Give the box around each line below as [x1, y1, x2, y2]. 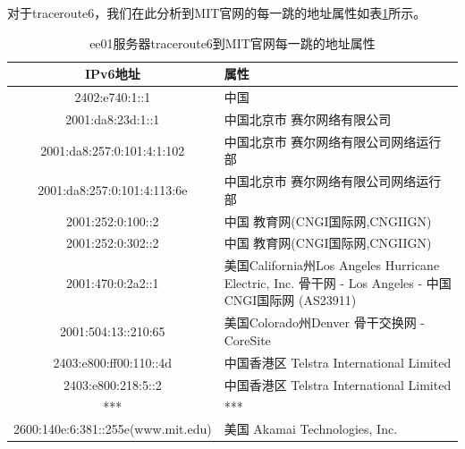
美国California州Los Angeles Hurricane [224, 256, 440, 275]
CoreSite [224, 330, 271, 349]
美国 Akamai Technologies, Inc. [224, 419, 398, 438]
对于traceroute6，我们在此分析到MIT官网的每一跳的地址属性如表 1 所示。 [7, 4, 427, 21]
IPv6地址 [85, 64, 140, 83]
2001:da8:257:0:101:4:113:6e [38, 180, 188, 199]
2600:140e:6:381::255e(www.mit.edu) [13, 419, 212, 438]
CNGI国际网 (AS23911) [224, 291, 357, 309]
